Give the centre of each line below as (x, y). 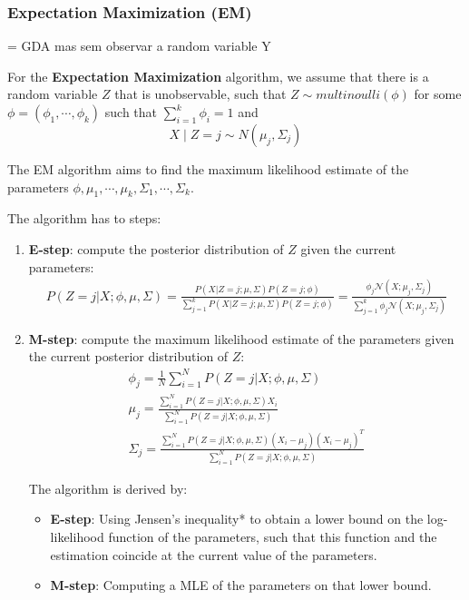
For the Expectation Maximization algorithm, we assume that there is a (218, 76)
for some (438, 94)
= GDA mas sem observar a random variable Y (139, 46)
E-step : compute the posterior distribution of (156, 248)
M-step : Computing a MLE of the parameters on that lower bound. (241, 585)
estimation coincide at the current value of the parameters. (214, 554)
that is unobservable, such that (200, 94)
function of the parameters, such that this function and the (273, 536)
